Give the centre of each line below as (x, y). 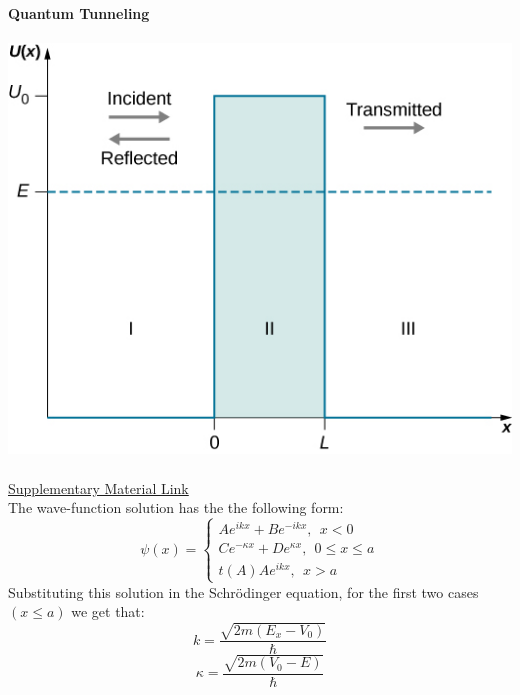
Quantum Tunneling (79, 13)
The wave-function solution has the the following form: (176, 507)
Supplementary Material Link (98, 487)
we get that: (108, 611)
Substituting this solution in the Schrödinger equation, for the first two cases (243, 591)
